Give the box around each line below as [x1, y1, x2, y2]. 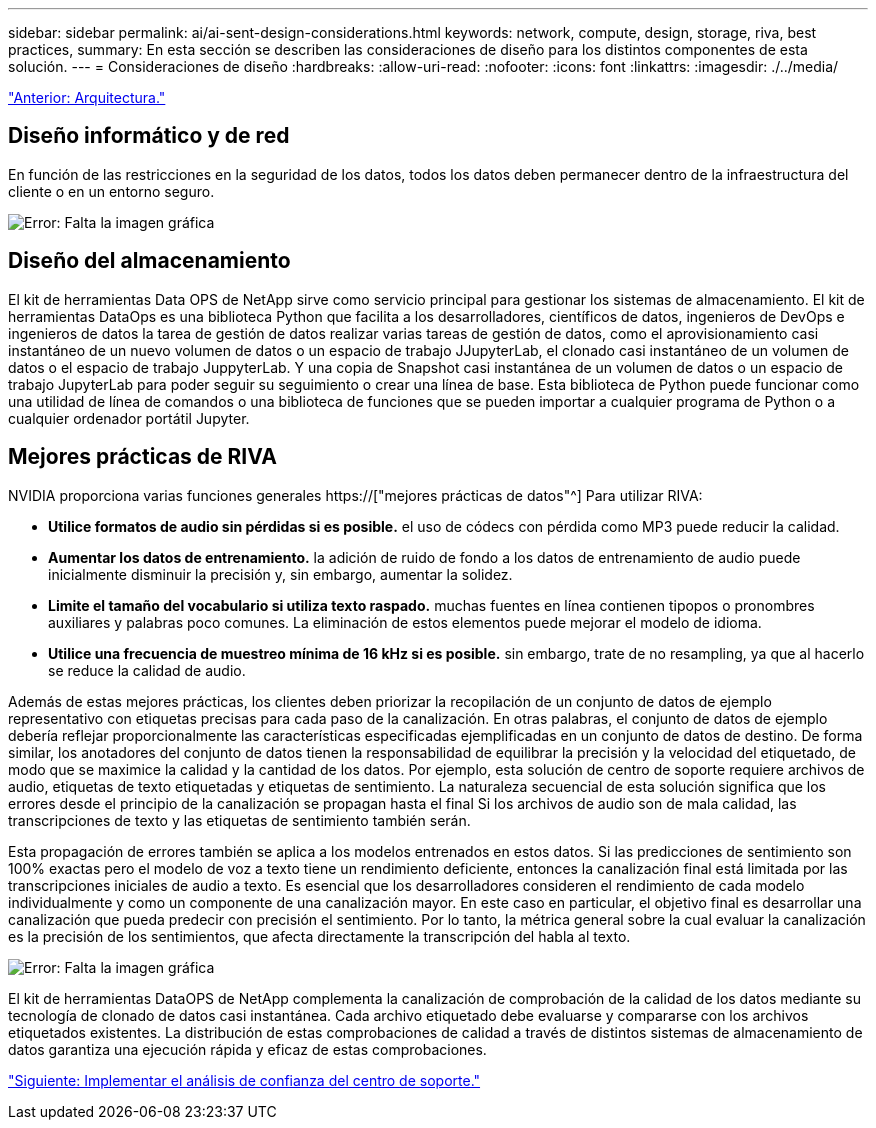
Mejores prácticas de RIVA [8, 444, 277, 470]
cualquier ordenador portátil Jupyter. [8, 409, 250, 427]
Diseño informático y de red [8, 123, 290, 149]
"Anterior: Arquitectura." [8, 89, 166, 106]
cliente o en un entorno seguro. [8, 182, 215, 200]
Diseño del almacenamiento [8, 248, 291, 274]
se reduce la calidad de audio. [48, 661, 246, 679]
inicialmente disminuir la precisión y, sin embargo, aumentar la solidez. [48, 565, 513, 583]
